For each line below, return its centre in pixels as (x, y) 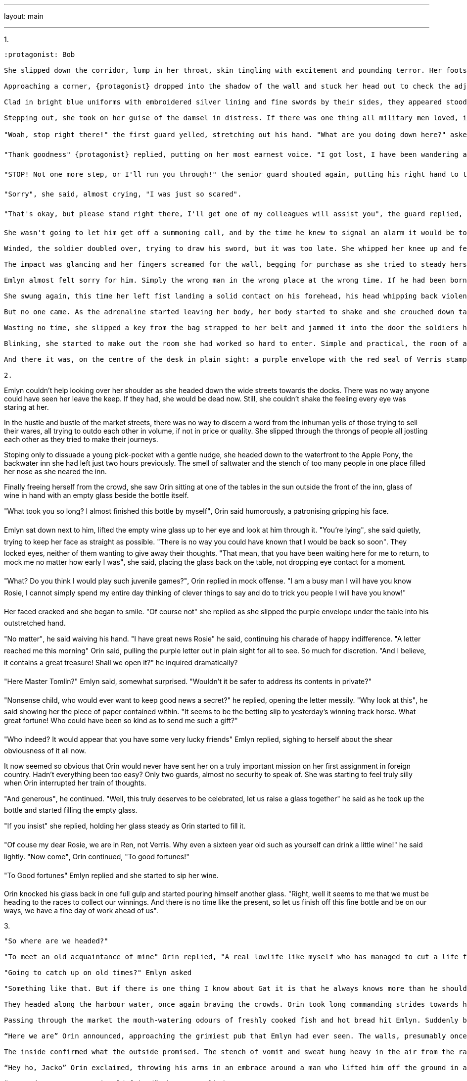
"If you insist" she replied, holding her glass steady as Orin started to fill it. (125, 826)
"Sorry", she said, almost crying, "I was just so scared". (123, 194)
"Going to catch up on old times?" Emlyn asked (98, 973)
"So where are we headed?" (56, 941)
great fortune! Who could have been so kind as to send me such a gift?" (121, 720)
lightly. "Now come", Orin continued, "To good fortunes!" (97, 857)
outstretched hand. (35, 623)
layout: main (24, 16)
